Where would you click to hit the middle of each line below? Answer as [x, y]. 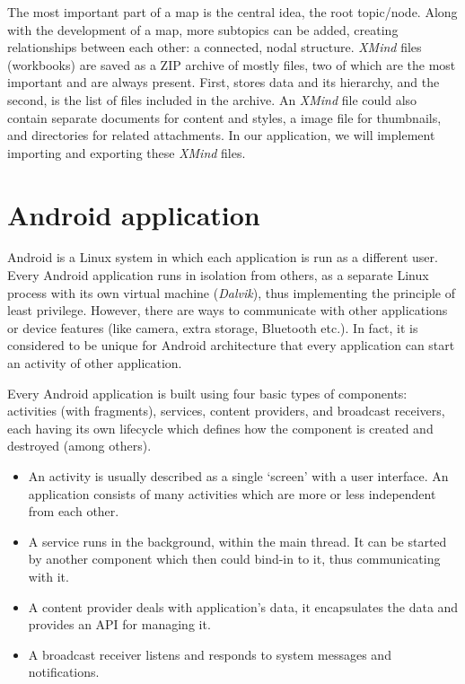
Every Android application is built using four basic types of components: [207, 393]
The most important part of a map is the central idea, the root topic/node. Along [232, 12]
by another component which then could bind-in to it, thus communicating [234, 559]
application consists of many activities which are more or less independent [232, 493]
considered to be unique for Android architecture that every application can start [231, 345]
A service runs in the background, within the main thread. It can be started [237, 541]
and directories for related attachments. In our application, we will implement [221, 135]
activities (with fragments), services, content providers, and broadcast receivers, [226, 411]
